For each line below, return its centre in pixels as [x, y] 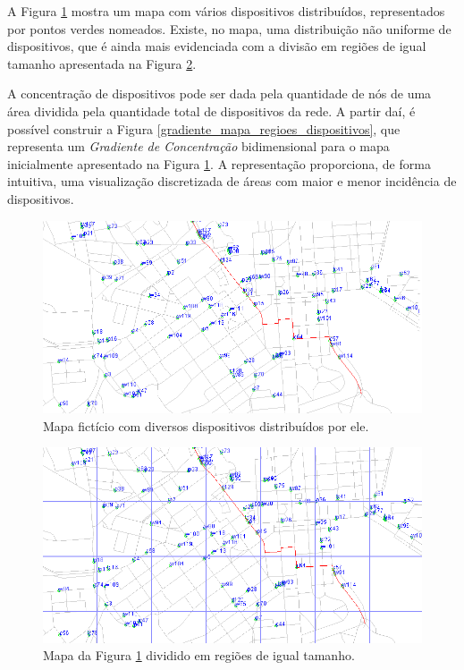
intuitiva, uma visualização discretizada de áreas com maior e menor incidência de [232, 181]
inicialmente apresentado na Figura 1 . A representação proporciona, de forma [219, 163]
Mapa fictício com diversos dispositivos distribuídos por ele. [206, 425]
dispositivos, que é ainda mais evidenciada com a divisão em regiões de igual [217, 46]
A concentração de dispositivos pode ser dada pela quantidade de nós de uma [219, 93]
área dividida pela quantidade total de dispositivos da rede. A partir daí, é [211, 110]
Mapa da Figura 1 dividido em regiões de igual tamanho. [199, 655]
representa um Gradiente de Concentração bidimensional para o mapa [198, 146]
